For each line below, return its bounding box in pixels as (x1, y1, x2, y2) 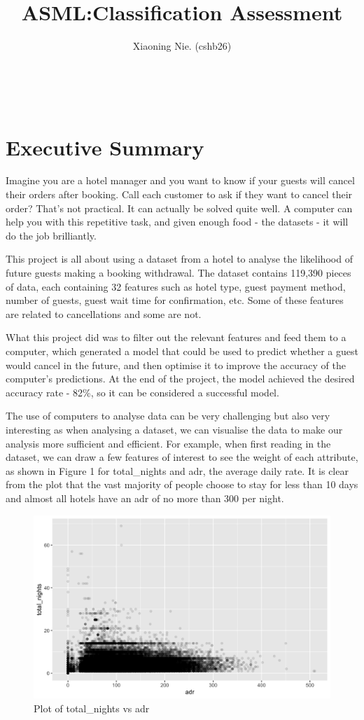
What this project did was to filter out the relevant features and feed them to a (6, 330, 346, 345)
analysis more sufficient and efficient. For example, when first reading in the (6, 436, 331, 450)
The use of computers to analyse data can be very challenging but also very (6, 408, 330, 423)
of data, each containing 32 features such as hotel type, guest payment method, (6, 279, 346, 293)
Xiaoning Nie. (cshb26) (132, 39, 232, 53)
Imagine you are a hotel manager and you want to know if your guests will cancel (6, 173, 355, 188)
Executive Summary (6, 132, 204, 161)
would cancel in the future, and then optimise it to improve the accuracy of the (6, 357, 346, 372)
